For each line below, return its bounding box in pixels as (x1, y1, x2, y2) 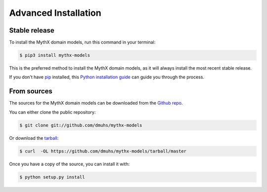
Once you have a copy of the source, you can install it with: (9, 161, 130, 167)
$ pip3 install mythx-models (19, 52, 90, 58)
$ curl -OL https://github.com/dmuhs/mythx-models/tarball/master (19, 148, 187, 154)
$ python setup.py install (19, 174, 85, 180)
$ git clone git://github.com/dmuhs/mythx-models (19, 122, 142, 128)
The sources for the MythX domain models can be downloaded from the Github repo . (9, 100, 183, 106)
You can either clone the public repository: (9, 109, 96, 115)
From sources (9, 87, 53, 96)
